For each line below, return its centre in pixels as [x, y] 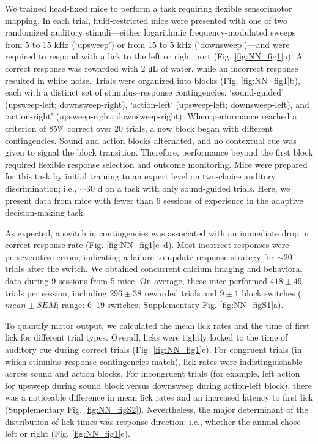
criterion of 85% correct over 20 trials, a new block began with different [139, 128]
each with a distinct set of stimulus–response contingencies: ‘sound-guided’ [145, 92]
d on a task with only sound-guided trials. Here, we [194, 188]
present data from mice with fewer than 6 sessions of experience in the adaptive [154, 200]
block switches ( [272, 292]
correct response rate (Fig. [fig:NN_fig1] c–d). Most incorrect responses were [147, 245]
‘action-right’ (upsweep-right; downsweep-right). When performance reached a [151, 116]
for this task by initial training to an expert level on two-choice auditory [140, 176]
